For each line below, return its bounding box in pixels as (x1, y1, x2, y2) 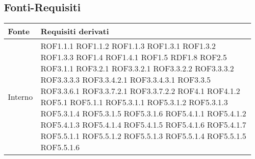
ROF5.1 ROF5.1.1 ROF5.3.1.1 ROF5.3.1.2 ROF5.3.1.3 (40, 96, 228, 108)
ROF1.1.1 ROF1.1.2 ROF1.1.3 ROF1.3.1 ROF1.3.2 (40, 40, 216, 52)
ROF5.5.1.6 (40, 141, 80, 153)
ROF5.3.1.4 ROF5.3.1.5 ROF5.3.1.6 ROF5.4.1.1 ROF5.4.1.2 (40, 108, 246, 119)
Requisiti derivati (40, 25, 109, 37)
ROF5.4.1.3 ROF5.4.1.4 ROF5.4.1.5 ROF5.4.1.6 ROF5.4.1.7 (40, 119, 246, 131)
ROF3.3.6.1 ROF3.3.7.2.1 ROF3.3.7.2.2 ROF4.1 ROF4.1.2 (40, 85, 240, 97)
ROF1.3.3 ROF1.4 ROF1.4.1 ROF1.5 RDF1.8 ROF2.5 (40, 51, 227, 63)
